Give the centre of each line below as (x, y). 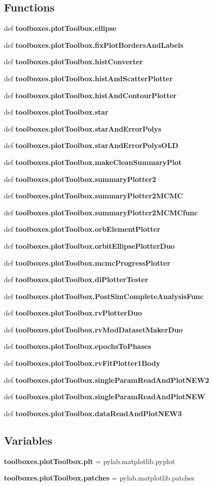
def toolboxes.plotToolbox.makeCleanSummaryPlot (93, 162)
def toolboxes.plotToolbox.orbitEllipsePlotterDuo (89, 245)
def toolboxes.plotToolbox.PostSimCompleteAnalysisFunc (104, 296)
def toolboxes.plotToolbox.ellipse (60, 28)
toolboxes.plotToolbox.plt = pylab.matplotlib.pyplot (90, 461)
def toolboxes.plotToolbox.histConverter (74, 62)
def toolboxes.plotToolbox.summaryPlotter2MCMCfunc (101, 212)
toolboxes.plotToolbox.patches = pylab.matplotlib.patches (99, 478)
